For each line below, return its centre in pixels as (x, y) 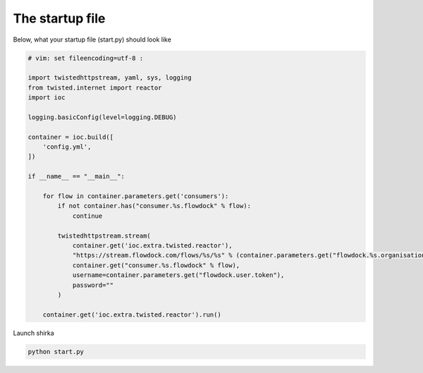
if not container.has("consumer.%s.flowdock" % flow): (154, 206)
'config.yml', (67, 147)
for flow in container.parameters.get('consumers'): (136, 196)
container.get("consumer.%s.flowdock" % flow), (156, 265)
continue (87, 216)
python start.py (56, 351)
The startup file (59, 18)
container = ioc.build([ (71, 137)
